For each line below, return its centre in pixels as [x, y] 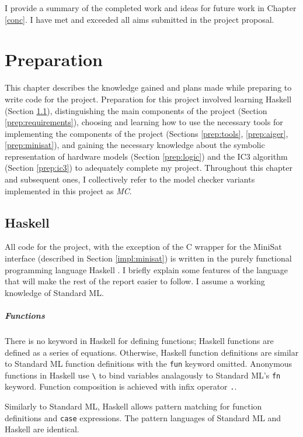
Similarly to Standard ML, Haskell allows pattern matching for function [133, 406]
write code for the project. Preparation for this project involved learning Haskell [148, 99]
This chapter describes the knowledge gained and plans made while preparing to [148, 87]
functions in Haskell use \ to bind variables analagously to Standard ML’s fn [143, 375]
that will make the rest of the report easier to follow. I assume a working [135, 281]
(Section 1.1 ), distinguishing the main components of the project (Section [136, 110]
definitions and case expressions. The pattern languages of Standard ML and [143, 417]
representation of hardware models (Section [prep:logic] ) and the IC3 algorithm [146, 156]
